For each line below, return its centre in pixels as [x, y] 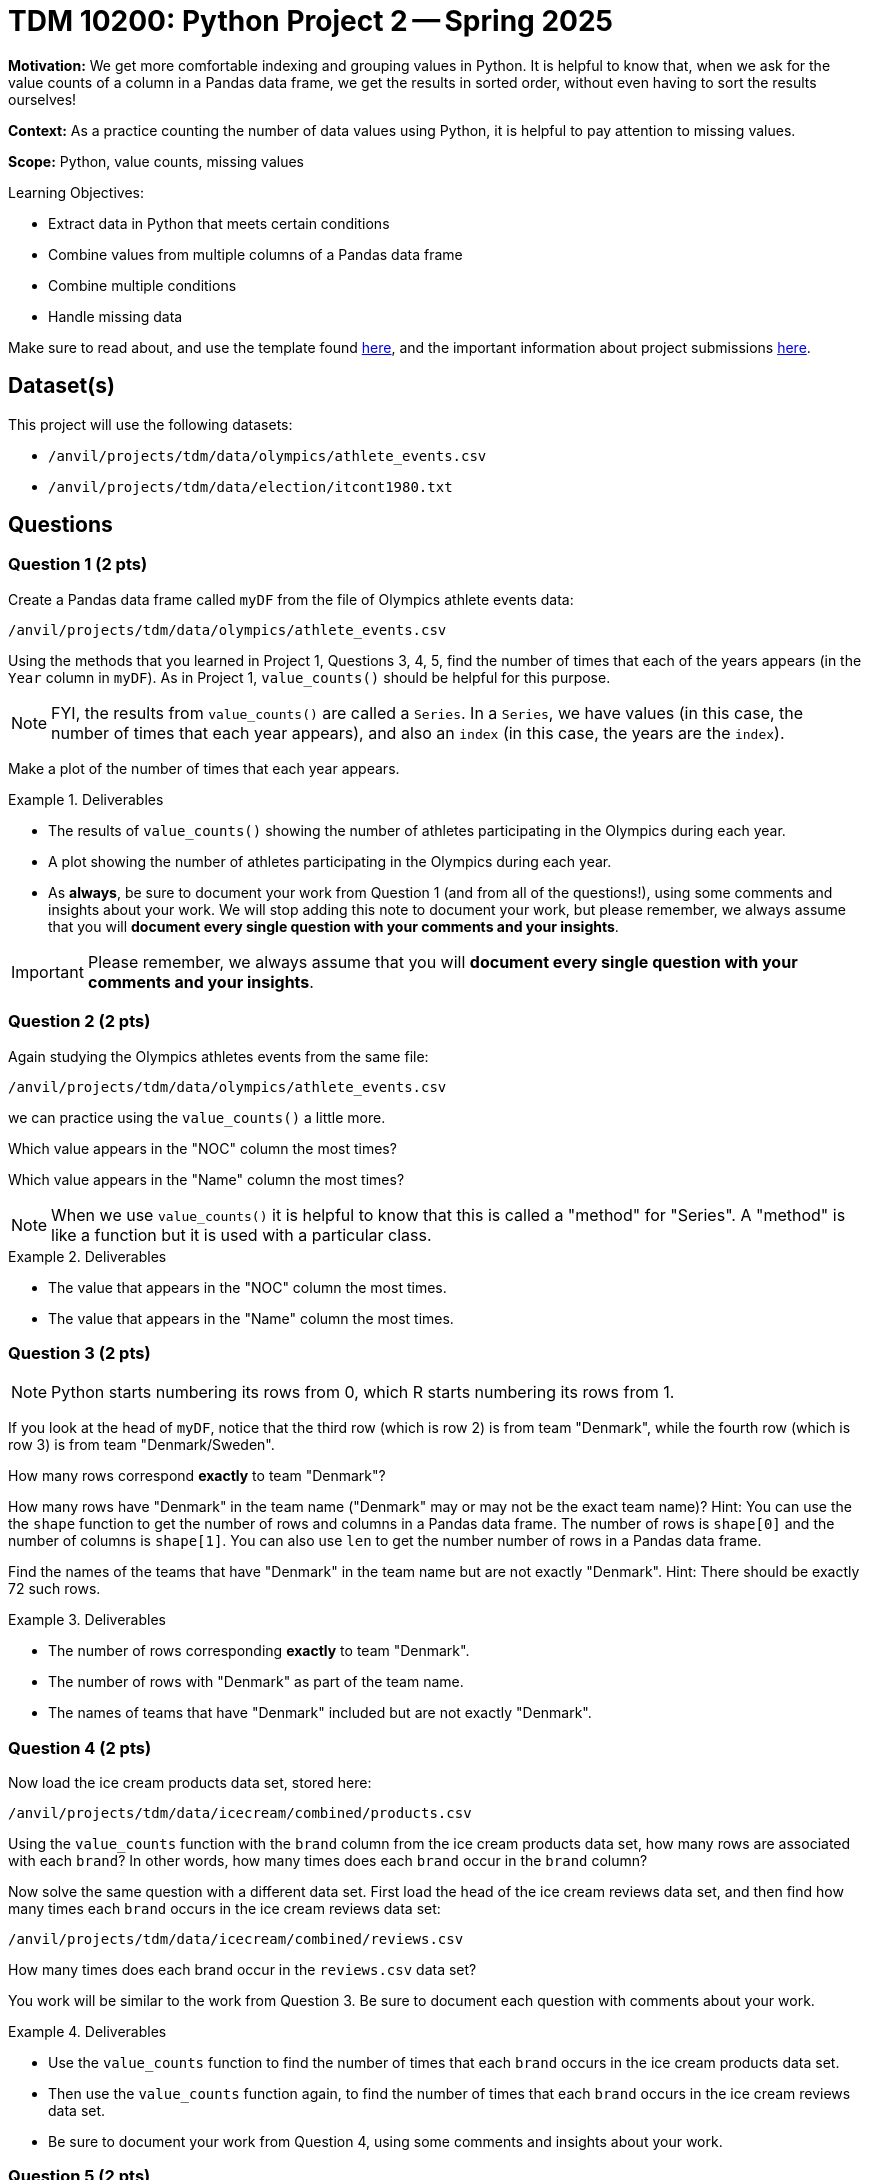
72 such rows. [54, 1589]
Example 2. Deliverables [87, 1256]
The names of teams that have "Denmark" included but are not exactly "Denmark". [320, 1713]
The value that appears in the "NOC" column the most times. [247, 1287]
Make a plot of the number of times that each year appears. [204, 768]
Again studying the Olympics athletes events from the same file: [218, 1056]
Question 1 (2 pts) [78, 564]
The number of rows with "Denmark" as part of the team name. [256, 1682]
